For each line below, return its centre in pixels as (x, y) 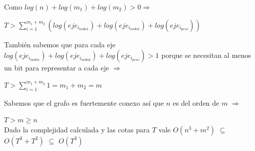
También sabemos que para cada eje (60, 44)
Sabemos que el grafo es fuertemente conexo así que (84, 102)
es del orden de (196, 102)
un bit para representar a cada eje (57, 68)
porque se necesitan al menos (206, 55)
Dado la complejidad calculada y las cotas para (77, 129)
